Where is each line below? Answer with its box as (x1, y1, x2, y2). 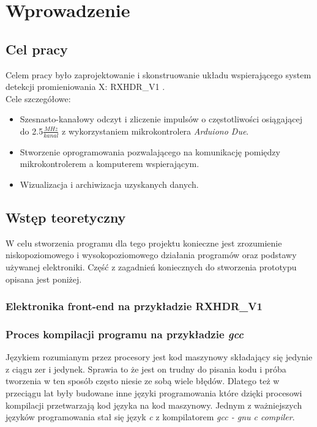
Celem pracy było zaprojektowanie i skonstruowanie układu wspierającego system (6, 68, 311, 81)
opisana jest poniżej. (6, 272, 82, 285)
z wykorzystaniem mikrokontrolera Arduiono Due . (62, 124, 249, 137)
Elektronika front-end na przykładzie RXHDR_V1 (6, 299, 263, 314)
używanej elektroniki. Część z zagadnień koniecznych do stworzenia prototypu (6, 260, 297, 273)
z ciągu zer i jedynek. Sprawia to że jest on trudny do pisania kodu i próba (6, 362, 286, 375)
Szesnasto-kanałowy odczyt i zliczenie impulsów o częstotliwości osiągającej (20, 113, 303, 125)
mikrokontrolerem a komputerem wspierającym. (20, 157, 200, 170)
